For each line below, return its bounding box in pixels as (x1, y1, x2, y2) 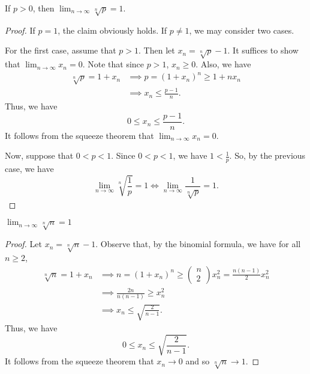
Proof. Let (5, 238, 42, 250)
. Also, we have (195, 58, 251, 70)
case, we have (5, 162, 54, 175)
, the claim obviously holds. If (58, 23, 167, 36)
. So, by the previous (229, 149, 306, 162)
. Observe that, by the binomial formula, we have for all (95, 238, 301, 250)
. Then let (139, 44, 175, 57)
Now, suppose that (5, 149, 74, 162)
